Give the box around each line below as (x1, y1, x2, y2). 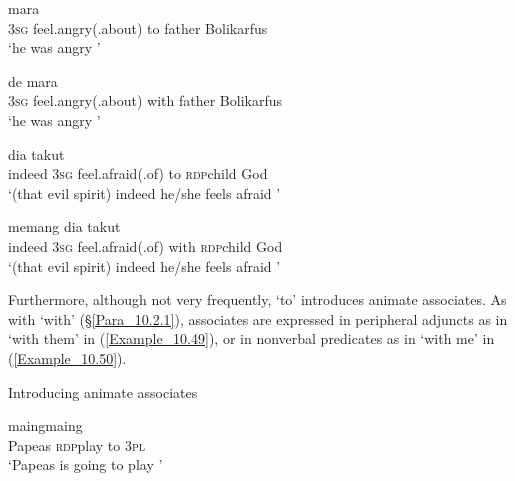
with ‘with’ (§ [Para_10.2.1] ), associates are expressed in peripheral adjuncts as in (8, 308, 508, 329)
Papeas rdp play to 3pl (8, 434, 146, 455)
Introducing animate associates (8, 381, 198, 402)
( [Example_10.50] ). (8, 347, 127, 368)
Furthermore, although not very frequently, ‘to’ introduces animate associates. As (8, 289, 507, 310)
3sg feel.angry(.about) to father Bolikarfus (8, 17, 268, 38)
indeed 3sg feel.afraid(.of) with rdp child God (8, 235, 283, 256)
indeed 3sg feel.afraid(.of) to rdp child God (8, 163, 268, 184)
